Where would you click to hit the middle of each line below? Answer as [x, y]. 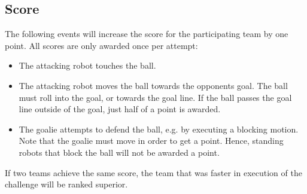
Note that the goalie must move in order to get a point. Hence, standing [151, 141]
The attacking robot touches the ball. [87, 65]
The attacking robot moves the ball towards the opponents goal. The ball [153, 85]
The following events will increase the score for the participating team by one [147, 34]
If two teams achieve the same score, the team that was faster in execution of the [153, 172]
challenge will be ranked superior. [66, 184]
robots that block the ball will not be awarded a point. [119, 152]
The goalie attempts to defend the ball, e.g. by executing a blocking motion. [159, 129]
